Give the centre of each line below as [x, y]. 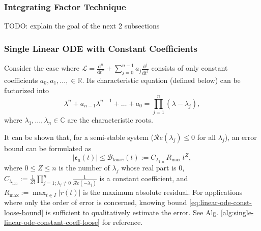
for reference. [122, 222]
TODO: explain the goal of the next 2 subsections [82, 26]
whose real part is [149, 168]
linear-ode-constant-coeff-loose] [52, 222]
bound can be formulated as [48, 148]
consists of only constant [190, 68]
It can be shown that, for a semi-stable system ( [79, 137]
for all [206, 137]
